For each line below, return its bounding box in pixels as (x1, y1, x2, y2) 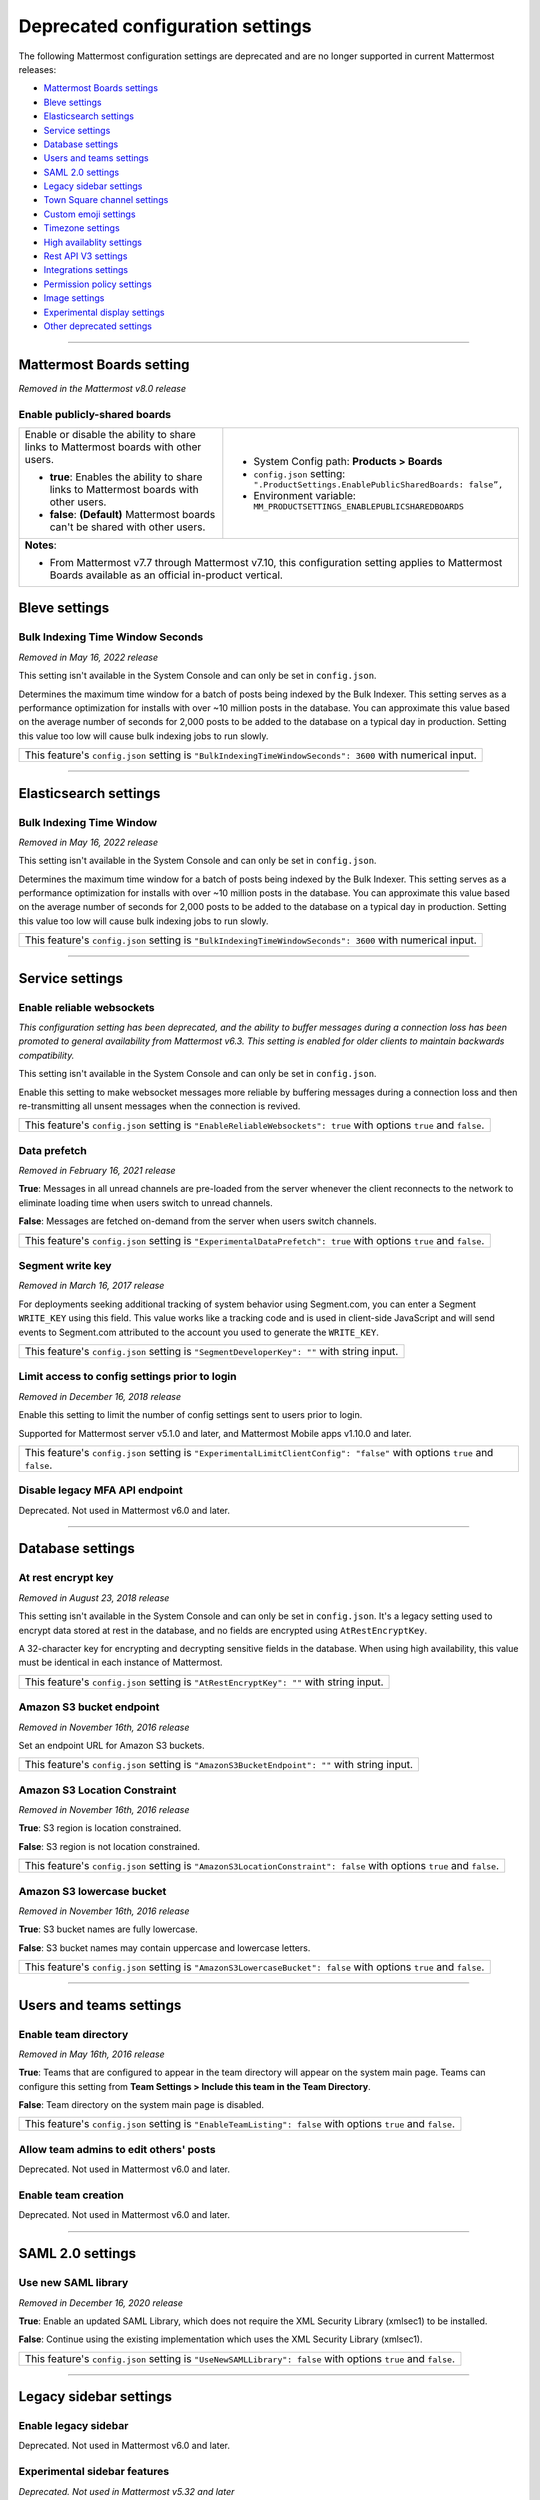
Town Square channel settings (43, 194, 169, 206)
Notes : (24, 538, 57, 552)
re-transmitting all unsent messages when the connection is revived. (18, 1100, 301, 1112)
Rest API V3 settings (43, 250, 128, 262)
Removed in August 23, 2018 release (18, 1591, 170, 1604)
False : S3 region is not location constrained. (18, 1840, 200, 1852)
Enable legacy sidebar (18, 2419, 129, 2433)
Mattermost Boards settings (43, 82, 159, 94)
